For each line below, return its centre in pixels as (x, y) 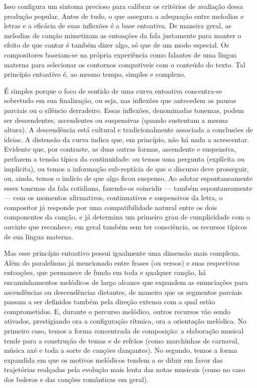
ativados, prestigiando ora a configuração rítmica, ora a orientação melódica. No (125, 321)
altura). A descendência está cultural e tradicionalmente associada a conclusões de (128, 130)
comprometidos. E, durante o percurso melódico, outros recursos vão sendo (117, 311)
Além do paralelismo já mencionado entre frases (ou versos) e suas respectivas (122, 262)
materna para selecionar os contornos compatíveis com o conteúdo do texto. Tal (125, 64)
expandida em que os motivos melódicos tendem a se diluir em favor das (113, 360)
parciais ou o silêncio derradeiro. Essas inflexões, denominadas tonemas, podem (124, 110)
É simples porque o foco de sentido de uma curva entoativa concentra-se (113, 90)
